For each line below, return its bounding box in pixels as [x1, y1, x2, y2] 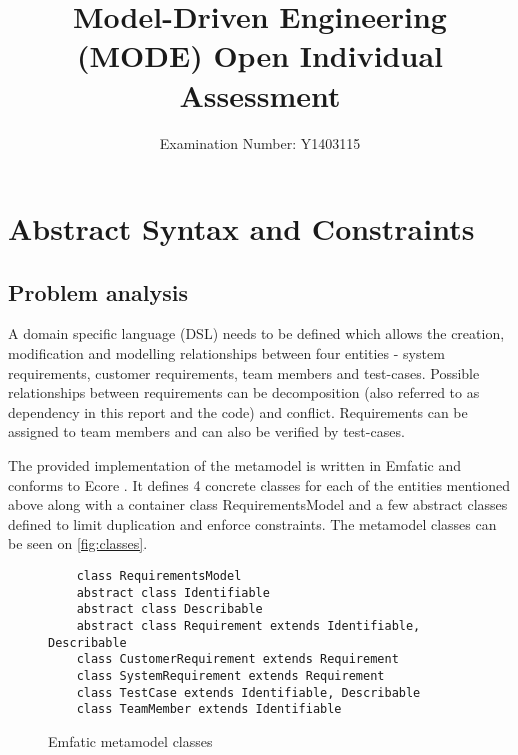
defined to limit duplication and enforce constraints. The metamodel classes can [8, 513, 497, 534]
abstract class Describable [76, 602, 263, 617]
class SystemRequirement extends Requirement [76, 668, 385, 683]
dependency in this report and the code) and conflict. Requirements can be [8, 401, 468, 422]
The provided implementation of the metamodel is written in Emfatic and [8, 455, 462, 476]
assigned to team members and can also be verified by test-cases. [8, 421, 405, 442]
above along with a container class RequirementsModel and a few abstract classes [8, 494, 508, 515]
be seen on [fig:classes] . [8, 533, 148, 554]
